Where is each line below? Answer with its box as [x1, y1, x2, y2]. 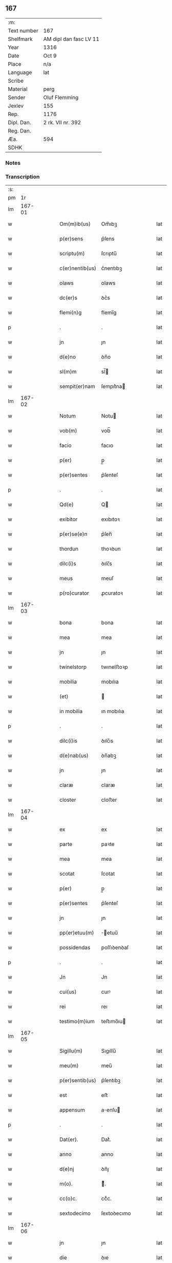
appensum [59, 1106, 85, 1114]
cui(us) [59, 988, 77, 995]
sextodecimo [59, 1210, 91, 1217]
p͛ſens [101, 235, 115, 242]
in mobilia [59, 708, 83, 715]
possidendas [59, 944, 91, 951]
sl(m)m [59, 368, 77, 375]
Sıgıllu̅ [101, 1047, 116, 1054]
